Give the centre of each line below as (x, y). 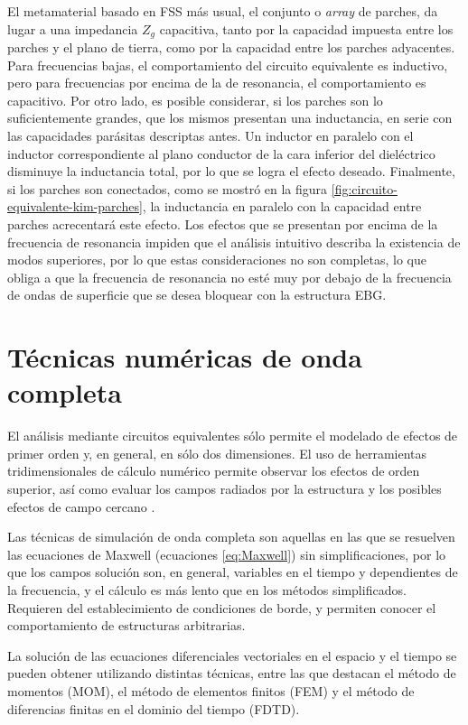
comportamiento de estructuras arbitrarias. (126, 625)
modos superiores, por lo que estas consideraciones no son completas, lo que (217, 260)
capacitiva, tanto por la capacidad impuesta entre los (306, 28)
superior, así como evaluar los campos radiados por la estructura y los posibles (225, 489)
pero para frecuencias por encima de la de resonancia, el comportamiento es (217, 83)
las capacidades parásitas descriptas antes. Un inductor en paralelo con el (211, 136)
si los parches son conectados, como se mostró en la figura (168, 188)
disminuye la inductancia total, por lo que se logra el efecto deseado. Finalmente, (231, 171)
